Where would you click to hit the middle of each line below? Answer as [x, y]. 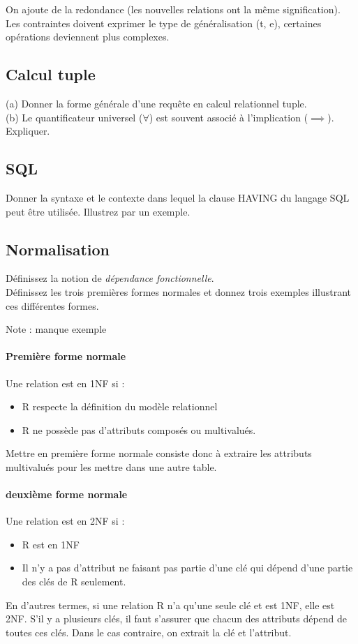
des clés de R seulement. [74, 582]
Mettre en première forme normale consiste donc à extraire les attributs [159, 453]
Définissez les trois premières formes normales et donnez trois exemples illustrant [179, 291]
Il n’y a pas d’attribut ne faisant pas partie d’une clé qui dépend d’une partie [187, 568]
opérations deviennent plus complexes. [88, 37]
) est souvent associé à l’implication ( [229, 117]
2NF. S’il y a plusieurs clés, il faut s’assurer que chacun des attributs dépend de [177, 619]
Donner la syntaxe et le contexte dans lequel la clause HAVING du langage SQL [178, 197]
